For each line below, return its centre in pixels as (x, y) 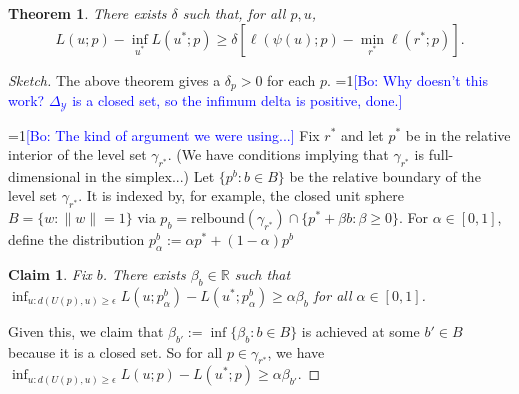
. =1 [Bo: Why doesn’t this (408, 79)
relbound (218, 219)
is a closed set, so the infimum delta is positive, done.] (237, 100)
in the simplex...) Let (150, 175)
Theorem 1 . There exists (87, 13)
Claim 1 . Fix (50, 274)
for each (291, 79)
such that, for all (234, 13)
